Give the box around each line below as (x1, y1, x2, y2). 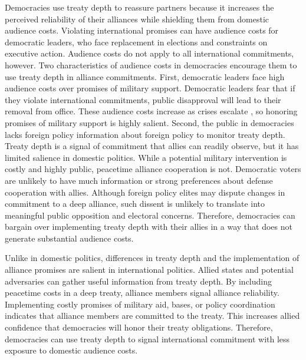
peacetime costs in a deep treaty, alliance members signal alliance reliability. (5, 286, 279, 299)
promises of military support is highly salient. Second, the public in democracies (5, 116, 294, 128)
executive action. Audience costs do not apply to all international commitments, (5, 47, 294, 60)
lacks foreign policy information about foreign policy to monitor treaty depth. (5, 128, 285, 140)
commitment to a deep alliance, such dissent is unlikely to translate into (5, 197, 265, 210)
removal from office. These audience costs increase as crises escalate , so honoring (5, 105, 298, 117)
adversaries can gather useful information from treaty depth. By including (5, 275, 272, 287)
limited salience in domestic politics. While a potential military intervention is (5, 151, 287, 163)
